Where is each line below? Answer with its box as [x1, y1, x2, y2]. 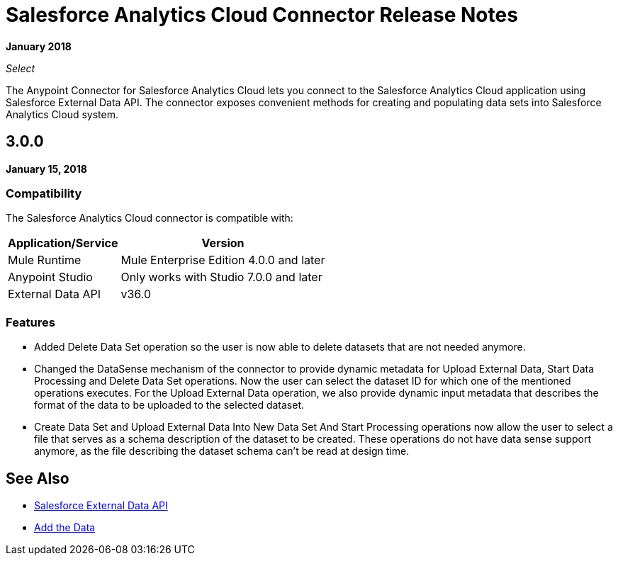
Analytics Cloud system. [6, 108, 118, 120]
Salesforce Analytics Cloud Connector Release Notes [6, 3, 518, 27]
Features [6, 314, 55, 329]
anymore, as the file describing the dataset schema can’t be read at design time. [34, 445, 410, 458]
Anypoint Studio [8, 270, 93, 285]
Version [201, 236, 245, 251]
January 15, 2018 [6, 162, 87, 175]
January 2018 [6, 40, 72, 52]
